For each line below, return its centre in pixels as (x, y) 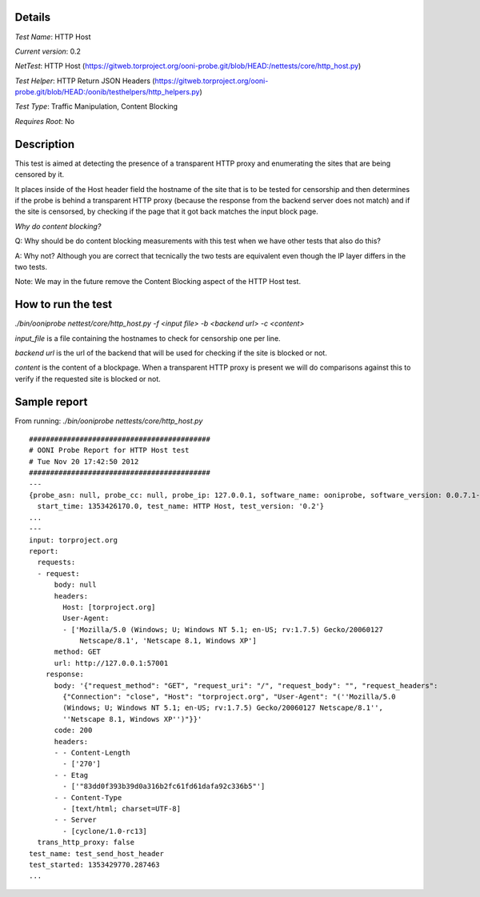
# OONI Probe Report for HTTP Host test (109, 451)
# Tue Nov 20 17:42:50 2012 (84, 461)
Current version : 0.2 (48, 51)
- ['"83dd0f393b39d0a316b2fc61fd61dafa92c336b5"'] (164, 787)
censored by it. (40, 174)
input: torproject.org (74, 540)
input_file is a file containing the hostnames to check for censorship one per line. (148, 338)
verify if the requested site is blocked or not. (88, 378)
